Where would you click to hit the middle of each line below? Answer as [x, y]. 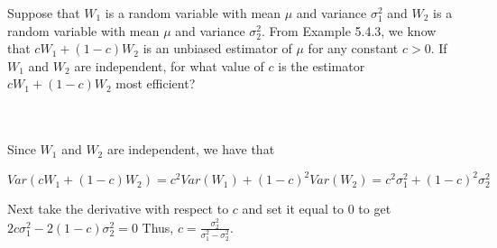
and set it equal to [293, 209]
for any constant [353, 48]
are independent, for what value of [169, 65]
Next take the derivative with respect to [118, 209]
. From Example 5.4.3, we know [349, 30]
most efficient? [156, 83]
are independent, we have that [191, 149]
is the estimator [322, 65]
